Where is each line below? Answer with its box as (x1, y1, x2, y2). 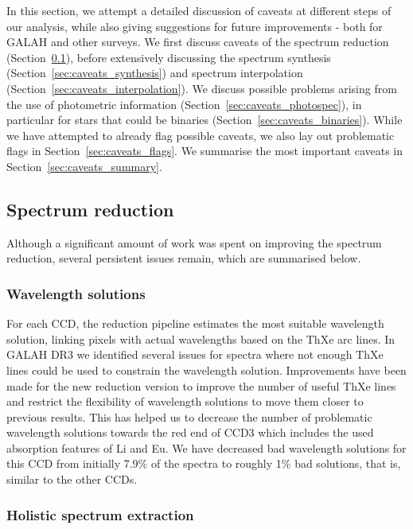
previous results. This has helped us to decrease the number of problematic (6, 408, 372, 425)
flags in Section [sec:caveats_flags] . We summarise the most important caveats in (6, 142, 403, 159)
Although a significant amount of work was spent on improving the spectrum (6, 234, 382, 251)
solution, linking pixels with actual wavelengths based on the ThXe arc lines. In (6, 330, 395, 347)
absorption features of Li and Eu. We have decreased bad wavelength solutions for (6, 439, 407, 456)
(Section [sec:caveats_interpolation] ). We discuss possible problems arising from (6, 80, 397, 96)
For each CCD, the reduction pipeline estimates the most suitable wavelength (6, 315, 384, 332)
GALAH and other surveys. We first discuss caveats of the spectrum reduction (6, 33, 389, 50)
